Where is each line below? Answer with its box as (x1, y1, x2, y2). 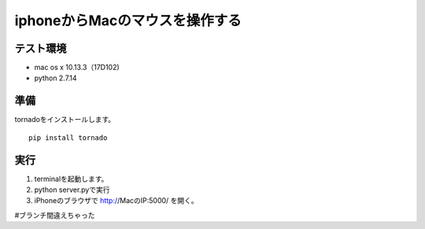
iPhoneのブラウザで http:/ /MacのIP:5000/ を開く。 (34, 196, 198, 205)
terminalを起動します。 (34, 174, 109, 183)
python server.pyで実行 (34, 185, 110, 194)
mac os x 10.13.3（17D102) (34, 63, 120, 72)
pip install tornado (28, 133, 108, 142)
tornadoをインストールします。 (14, 115, 116, 124)
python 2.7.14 (34, 73, 77, 83)
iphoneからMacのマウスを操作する (14, 12, 242, 29)
